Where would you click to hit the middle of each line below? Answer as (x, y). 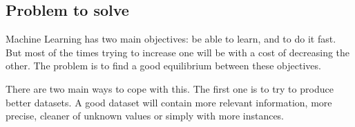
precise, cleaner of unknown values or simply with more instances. (145, 116)
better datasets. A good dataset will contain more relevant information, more (169, 102)
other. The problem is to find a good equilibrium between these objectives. (163, 66)
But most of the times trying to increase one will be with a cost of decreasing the (178, 52)
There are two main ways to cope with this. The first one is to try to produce (170, 88)
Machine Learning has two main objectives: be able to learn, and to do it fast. (171, 39)
